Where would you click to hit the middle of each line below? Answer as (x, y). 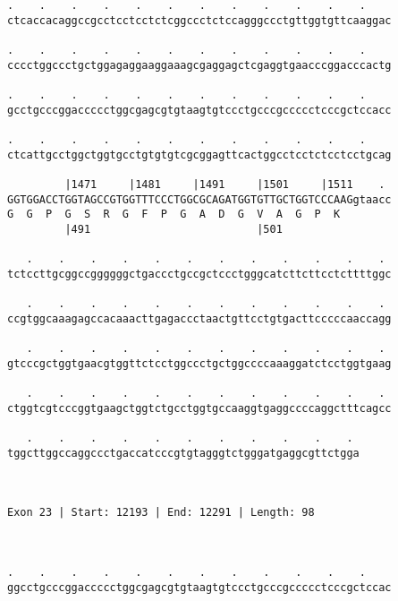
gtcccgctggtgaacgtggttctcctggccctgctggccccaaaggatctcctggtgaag (199, 363)
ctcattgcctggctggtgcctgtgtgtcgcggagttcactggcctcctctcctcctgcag (199, 155)
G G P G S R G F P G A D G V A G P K (174, 215)
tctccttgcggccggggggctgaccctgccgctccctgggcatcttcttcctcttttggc (199, 274)
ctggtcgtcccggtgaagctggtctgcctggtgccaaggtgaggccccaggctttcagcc (199, 408)
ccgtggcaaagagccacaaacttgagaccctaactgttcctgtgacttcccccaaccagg (199, 318)
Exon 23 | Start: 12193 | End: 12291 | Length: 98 (161, 513)
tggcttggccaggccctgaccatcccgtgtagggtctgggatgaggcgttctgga (183, 453)
